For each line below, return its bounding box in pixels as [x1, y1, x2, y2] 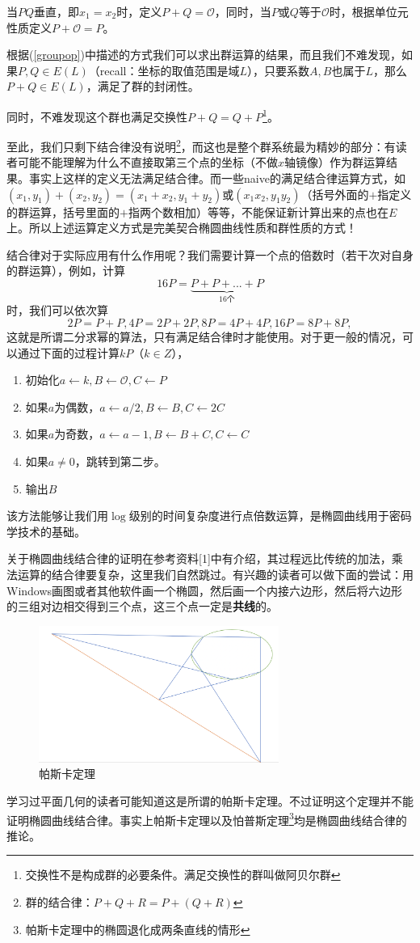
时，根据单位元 [329, 3, 409, 19]
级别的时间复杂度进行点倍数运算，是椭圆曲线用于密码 [128, 507, 412, 524]
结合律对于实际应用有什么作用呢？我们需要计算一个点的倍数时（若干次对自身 [6, 246, 414, 263]
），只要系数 [247, 61, 310, 78]
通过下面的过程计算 [17, 344, 120, 361]
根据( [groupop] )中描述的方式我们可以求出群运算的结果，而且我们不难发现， [6, 46, 401, 63]
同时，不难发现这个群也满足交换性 [6, 108, 187, 125]
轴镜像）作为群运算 [284, 154, 387, 171]
